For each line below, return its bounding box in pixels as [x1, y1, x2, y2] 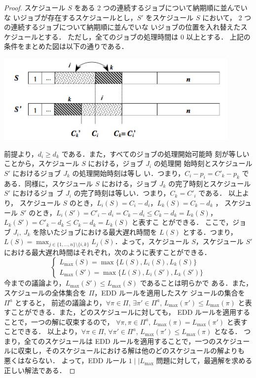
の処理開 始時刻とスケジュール [153, 158, 253, 168]
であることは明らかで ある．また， [140, 278, 253, 288]
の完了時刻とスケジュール [168, 178, 251, 188]
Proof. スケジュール [4, 2, 66, 12]
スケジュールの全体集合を [4, 287, 87, 297]
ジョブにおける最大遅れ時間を [60, 226, 157, 237]
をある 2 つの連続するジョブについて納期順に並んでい [74, 2, 248, 12]
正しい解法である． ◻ [4, 365, 75, 375]
